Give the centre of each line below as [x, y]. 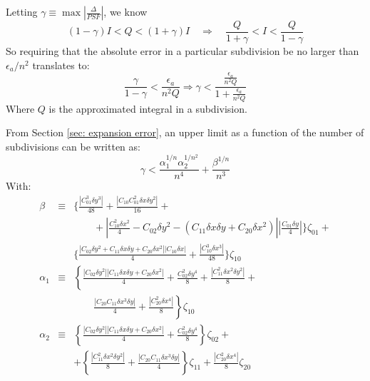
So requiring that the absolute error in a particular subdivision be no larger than [183, 51]
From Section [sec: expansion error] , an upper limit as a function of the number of [185, 132]
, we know [125, 11]
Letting [22, 11]
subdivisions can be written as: [73, 147]
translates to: [61, 65]
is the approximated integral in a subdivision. [148, 108]
